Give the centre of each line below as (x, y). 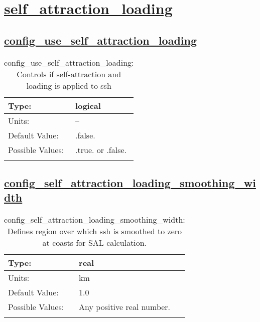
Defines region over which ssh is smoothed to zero (95, 231)
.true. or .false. (101, 149)
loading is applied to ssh (69, 85)
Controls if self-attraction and (69, 74)
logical (88, 105)
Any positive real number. (125, 307)
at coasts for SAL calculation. (95, 243)
